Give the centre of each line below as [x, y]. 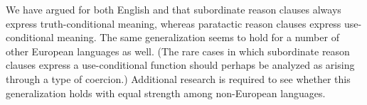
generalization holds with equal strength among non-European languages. [166, 93]
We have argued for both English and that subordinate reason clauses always [174, 9]
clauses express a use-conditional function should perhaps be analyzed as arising [180, 65]
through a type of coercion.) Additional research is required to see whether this [178, 78]
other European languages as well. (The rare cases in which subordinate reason [178, 51]
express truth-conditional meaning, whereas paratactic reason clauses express [174, 23]
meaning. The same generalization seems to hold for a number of [198, 37]
